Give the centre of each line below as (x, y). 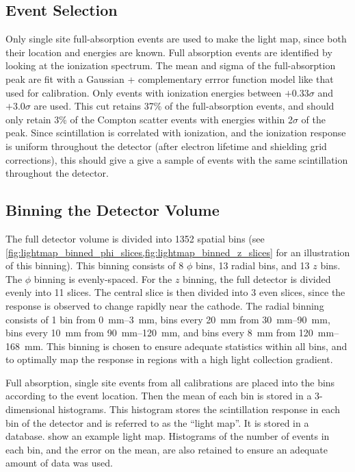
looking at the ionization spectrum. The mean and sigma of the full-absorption (171, 65)
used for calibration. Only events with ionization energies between (144, 92)
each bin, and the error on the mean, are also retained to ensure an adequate (167, 449)
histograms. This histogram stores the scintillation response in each (199, 409)
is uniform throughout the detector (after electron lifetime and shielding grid (166, 146)
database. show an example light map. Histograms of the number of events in (168, 436)
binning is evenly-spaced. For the (103, 278)
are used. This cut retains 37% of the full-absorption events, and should (184, 106)
